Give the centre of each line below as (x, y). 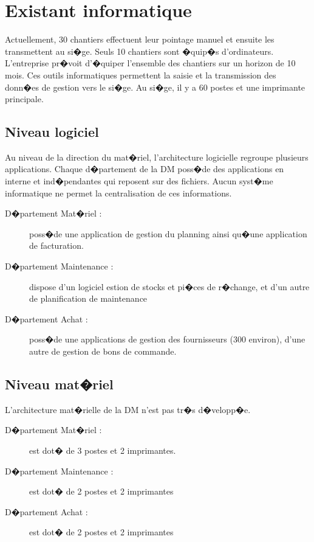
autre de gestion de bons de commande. (103, 351)
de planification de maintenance (88, 298)
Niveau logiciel (52, 132)
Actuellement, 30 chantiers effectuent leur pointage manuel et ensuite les (140, 39)
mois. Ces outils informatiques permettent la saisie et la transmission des (141, 75)
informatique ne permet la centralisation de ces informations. (118, 193)
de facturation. (56, 245)
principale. (24, 99)
